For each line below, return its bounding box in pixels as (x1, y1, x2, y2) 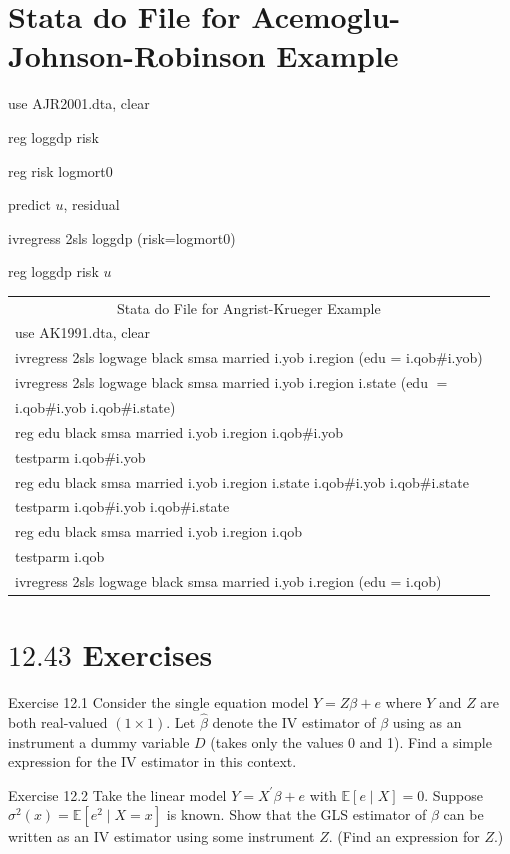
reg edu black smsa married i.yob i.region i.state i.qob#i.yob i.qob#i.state (15, 471, 469, 492)
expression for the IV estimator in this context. (8, 751, 297, 772)
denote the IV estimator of (212, 711, 376, 732)
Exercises (82, 634, 213, 675)
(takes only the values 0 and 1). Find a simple (210, 731, 492, 752)
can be (443, 804, 484, 825)
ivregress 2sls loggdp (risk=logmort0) (8, 227, 236, 248)
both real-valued (8, 711, 108, 732)
